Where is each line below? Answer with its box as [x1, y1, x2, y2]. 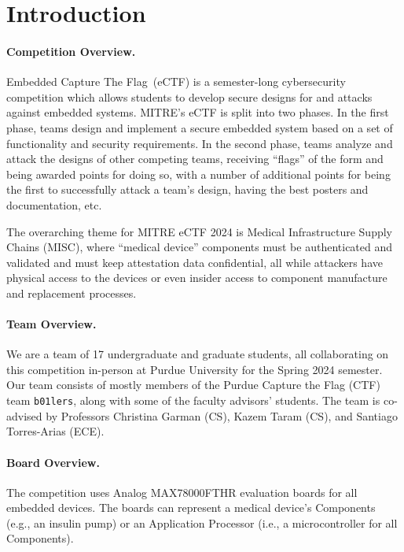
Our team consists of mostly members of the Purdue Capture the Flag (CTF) [6, 376, 380, 393]
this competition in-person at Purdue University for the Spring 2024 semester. [6, 361, 383, 377]
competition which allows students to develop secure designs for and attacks [6, 88, 373, 105]
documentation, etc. [6, 196, 102, 213]
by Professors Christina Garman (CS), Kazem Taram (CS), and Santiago [46, 407, 398, 424]
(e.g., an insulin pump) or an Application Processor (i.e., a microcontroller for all [6, 514, 398, 531]
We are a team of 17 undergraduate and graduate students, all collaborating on [6, 346, 389, 362]
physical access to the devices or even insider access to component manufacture [6, 269, 387, 286]
